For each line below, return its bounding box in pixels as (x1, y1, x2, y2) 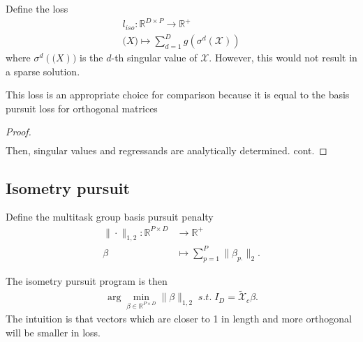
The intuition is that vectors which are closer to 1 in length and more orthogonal (6, 311, 352, 326)
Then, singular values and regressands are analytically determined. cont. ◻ (6, 142, 327, 157)
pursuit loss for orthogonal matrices (6, 101, 158, 115)
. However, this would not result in (209, 50, 357, 65)
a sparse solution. (6, 64, 80, 78)
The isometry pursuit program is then (6, 273, 168, 288)
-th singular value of (111, 50, 198, 65)
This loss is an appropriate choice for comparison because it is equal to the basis (6, 87, 350, 102)
